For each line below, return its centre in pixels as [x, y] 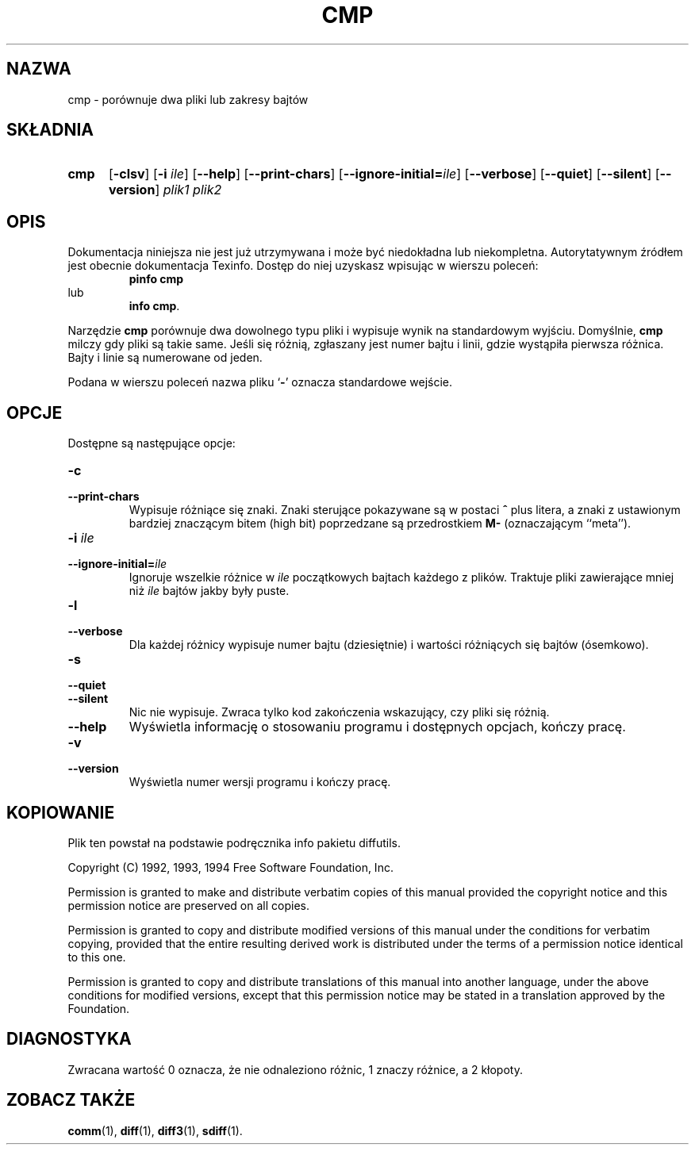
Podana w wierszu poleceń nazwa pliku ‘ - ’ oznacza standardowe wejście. [260, 382]
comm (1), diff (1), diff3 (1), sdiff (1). [155, 1130]
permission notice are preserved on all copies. [188, 905]
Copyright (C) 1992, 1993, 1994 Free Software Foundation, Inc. [230, 867]
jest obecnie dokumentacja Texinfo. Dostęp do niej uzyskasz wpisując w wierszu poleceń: [303, 266]
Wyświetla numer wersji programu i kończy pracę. [260, 782]
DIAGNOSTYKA [69, 1039]
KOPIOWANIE [61, 812]
